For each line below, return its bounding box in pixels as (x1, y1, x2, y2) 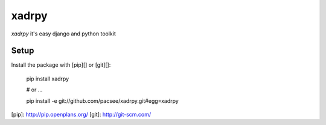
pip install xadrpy (26, 75, 69, 82)
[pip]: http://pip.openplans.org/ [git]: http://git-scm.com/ (11, 111, 152, 118)
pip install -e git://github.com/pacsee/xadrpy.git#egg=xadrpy (26, 97, 179, 105)
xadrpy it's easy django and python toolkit (11, 30, 116, 37)
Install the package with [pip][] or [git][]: (11, 61, 111, 69)
